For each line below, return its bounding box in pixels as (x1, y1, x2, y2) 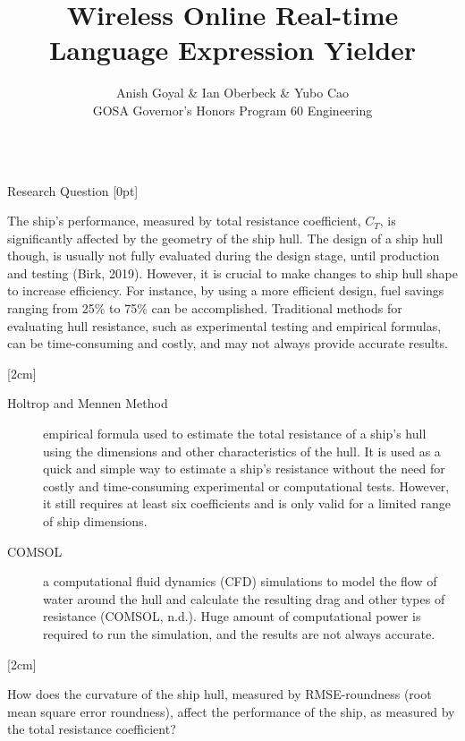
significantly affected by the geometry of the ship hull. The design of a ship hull (7, 228, 444, 247)
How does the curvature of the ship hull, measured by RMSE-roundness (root (7, 685, 432, 703)
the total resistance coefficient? (7, 720, 176, 738)
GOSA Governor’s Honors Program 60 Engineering (92, 100, 373, 119)
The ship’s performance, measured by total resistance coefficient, (7, 211, 361, 230)
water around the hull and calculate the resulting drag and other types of (43, 589, 445, 608)
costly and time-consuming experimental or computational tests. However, (43, 476, 450, 495)
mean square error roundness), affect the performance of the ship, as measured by (7, 702, 455, 720)
